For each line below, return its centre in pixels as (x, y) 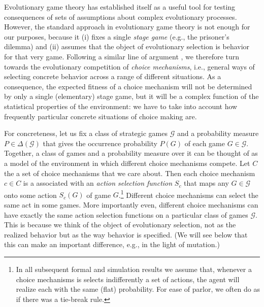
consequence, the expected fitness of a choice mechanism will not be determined (128, 86)
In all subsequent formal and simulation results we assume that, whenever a (134, 269)
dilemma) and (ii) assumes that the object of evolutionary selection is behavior (127, 46)
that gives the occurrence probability (100, 143)
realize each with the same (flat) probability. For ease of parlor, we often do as (138, 289)
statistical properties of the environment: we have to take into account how (121, 106)
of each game (205, 143)
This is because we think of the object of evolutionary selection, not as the (120, 225)
